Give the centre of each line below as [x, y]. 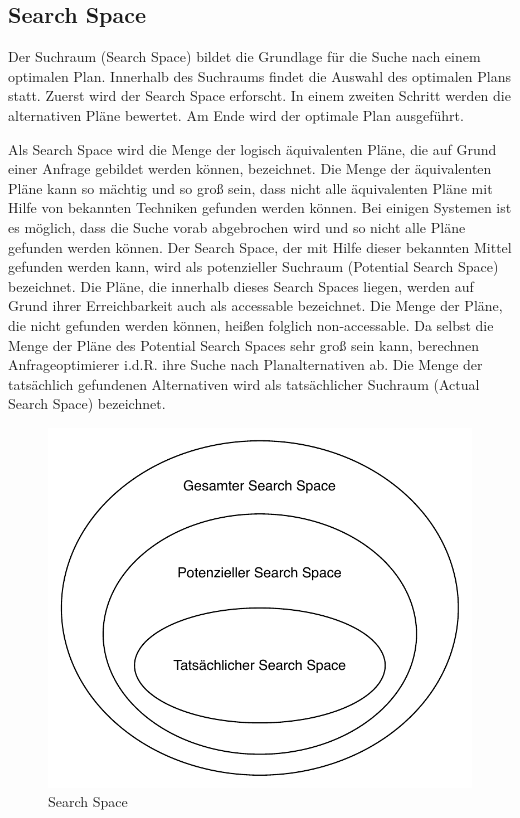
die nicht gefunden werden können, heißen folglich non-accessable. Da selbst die [251, 324]
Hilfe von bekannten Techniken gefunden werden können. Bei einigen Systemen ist [260, 207]
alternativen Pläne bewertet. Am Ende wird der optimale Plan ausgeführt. [236, 114]
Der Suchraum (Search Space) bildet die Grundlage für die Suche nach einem [244, 56]
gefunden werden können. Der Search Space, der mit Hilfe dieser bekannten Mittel [260, 246]
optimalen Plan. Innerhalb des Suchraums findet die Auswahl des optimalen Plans [259, 75]
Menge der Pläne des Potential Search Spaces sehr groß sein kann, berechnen [244, 344]
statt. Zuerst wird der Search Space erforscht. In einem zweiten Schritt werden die [259, 95]
